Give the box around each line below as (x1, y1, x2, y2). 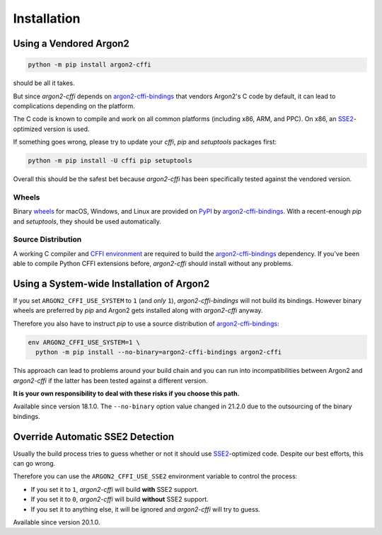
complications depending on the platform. (13, 101, 136, 110)
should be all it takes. (13, 79, 75, 88)
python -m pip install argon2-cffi (28, 61, 151, 69)
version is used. (43, 125, 90, 133)
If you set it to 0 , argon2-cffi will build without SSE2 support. (30, 495, 209, 504)
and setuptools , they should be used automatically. (13, 217, 162, 226)
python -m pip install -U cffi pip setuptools (28, 156, 192, 165)
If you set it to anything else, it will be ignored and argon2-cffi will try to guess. (30, 505, 261, 513)
